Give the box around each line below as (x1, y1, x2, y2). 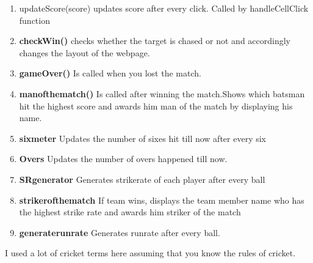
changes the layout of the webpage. (19, 46, 150, 59)
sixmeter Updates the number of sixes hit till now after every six (19, 131, 266, 144)
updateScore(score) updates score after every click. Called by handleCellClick (19, 2, 309, 14)
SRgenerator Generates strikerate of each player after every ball (19, 172, 265, 185)
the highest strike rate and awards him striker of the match (19, 206, 241, 218)
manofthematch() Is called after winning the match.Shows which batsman (19, 87, 305, 100)
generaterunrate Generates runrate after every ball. (19, 226, 220, 239)
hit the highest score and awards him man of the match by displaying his (19, 99, 293, 112)
